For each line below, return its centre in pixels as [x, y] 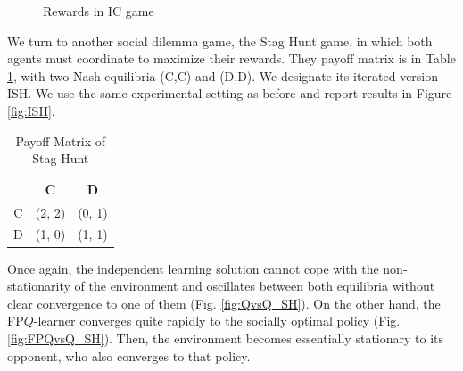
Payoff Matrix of [61, 140]
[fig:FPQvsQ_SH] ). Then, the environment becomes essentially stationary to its [226, 338]
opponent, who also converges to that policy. [129, 355]
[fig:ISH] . [31, 110]
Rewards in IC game [99, 11]
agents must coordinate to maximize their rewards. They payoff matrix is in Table [231, 58]
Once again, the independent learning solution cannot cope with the [193, 268]
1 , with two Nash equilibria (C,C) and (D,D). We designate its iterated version [223, 75]
